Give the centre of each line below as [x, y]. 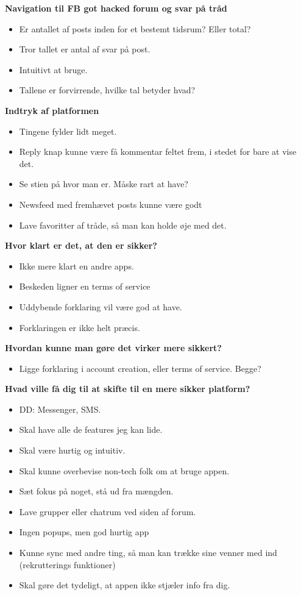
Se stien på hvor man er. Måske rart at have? [104, 184]
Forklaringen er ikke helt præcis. [80, 327]
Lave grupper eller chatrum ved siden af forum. [108, 511]
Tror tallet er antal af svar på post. [85, 49]
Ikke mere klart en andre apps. [76, 265]
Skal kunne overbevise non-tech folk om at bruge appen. [124, 470]
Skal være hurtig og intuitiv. [72, 450]
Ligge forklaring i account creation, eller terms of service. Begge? [140, 368]
